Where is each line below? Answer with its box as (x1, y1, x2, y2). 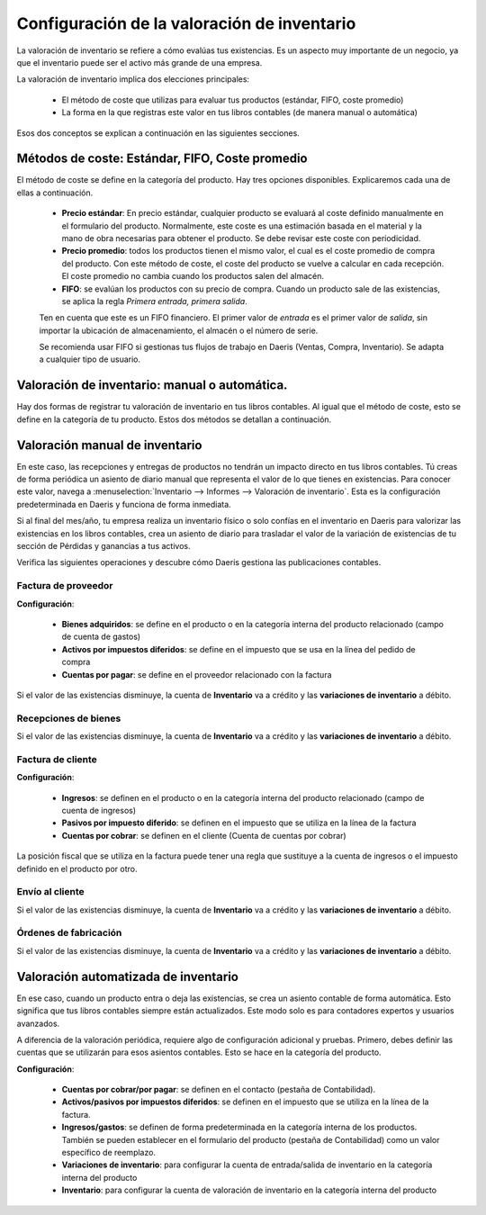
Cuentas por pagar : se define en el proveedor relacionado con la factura (61, 669, 332, 679)
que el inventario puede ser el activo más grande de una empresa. (16, 57, 263, 67)
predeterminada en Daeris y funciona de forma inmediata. (16, 499, 231, 509)
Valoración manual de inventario (16, 437, 202, 453)
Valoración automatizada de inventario (16, 968, 238, 985)
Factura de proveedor (16, 580, 113, 592)
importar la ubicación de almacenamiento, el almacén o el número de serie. (39, 325, 319, 336)
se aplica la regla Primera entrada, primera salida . (61, 295, 247, 306)
